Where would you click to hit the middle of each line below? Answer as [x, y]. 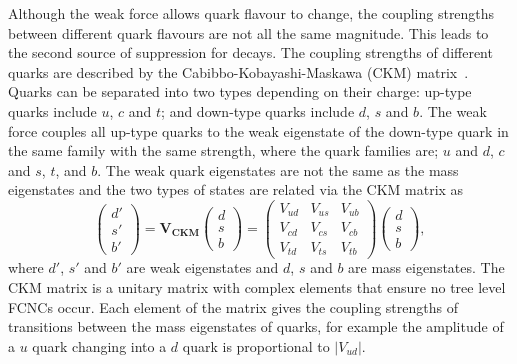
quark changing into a [99, 345]
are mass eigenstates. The [426, 267]
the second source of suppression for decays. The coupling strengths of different [250, 52]
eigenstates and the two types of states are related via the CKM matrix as [236, 189]
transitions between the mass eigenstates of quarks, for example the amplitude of [256, 326]
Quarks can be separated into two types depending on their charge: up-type [240, 91]
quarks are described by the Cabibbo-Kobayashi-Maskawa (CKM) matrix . [238, 71]
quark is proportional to [256, 345]
